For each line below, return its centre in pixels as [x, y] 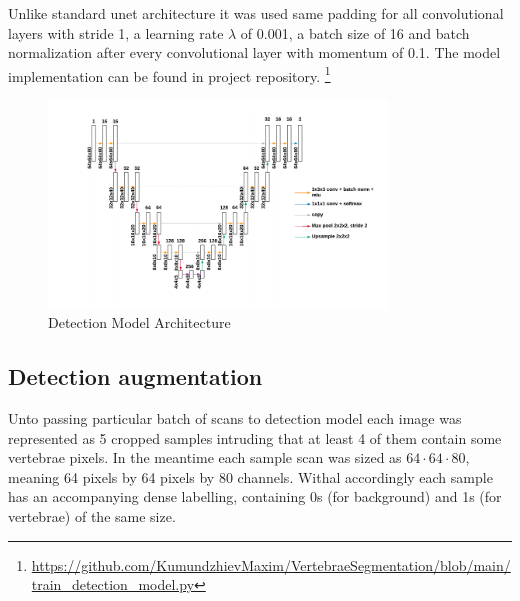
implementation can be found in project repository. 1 [169, 74]
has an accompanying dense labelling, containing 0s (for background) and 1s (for [255, 496]
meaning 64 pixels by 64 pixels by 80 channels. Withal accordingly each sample [250, 476]
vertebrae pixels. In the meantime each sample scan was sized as [205, 457]
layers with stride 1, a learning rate [116, 32]
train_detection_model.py [113, 584]
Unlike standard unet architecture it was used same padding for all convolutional [256, 13]
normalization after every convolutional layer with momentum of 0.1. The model [254, 52]
